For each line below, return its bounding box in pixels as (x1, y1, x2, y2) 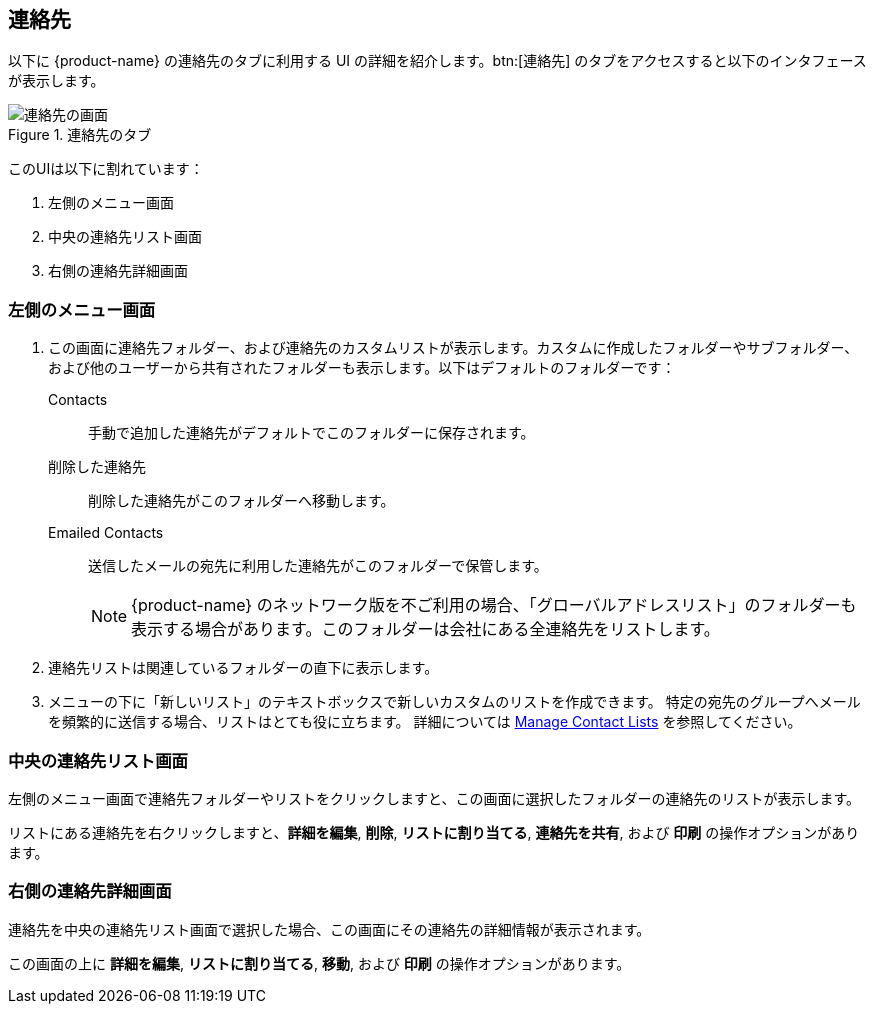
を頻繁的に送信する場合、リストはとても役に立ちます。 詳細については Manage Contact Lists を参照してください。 (48, 713, 802, 731)
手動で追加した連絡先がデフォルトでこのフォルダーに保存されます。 (88, 424, 535, 442)
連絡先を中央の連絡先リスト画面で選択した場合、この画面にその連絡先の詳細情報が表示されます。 (8, 920, 651, 938)
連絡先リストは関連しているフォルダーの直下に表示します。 (48, 659, 439, 677)
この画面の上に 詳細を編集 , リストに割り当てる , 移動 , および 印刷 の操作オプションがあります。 (8, 954, 631, 972)
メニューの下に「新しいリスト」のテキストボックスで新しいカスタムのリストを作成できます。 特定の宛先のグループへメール (48, 693, 861, 711)
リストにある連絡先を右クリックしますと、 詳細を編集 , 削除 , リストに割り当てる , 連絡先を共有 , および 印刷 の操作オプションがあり (8, 823, 860, 841)
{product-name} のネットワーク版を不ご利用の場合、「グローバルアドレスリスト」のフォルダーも (131, 595, 857, 616)
